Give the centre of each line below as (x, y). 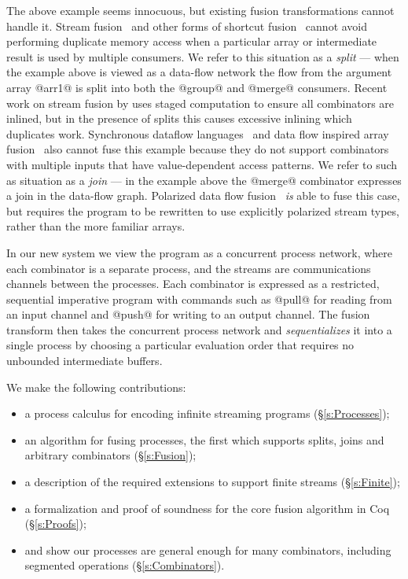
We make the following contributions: (96, 387)
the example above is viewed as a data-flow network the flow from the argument (199, 72)
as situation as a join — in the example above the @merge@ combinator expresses (204, 180)
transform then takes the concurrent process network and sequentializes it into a (199, 329)
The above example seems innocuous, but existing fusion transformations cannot (200, 10)
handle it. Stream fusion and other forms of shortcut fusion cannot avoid (187, 26)
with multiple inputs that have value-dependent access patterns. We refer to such (202, 164)
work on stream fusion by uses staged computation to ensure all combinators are (200, 103)
